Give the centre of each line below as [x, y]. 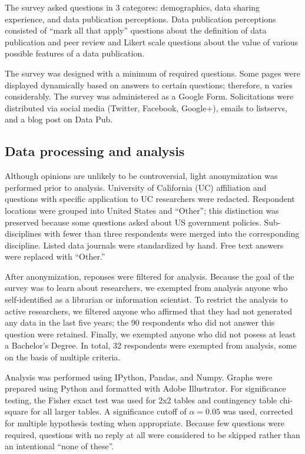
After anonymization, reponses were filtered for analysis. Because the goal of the [150, 276]
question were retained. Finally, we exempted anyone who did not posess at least [150, 334]
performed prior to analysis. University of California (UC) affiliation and [136, 187]
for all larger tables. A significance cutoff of [109, 411]
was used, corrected [258, 411]
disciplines [23, 233]
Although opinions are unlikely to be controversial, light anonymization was [141, 176]
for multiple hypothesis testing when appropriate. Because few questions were [145, 423]
